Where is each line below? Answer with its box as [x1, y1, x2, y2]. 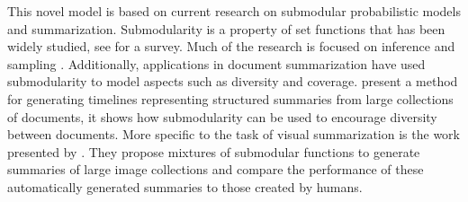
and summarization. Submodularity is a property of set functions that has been [7, 19, 445, 38]
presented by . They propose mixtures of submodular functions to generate [7, 142, 420, 161]
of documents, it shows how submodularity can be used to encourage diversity [7, 107, 437, 126]
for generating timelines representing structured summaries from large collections [7, 89, 454, 108]
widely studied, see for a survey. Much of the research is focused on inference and [7, 37, 455, 56]
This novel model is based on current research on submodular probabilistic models [7, 2, 461, 20]
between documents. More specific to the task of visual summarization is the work [7, 125, 460, 144]
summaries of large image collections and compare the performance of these [7, 160, 424, 179]
